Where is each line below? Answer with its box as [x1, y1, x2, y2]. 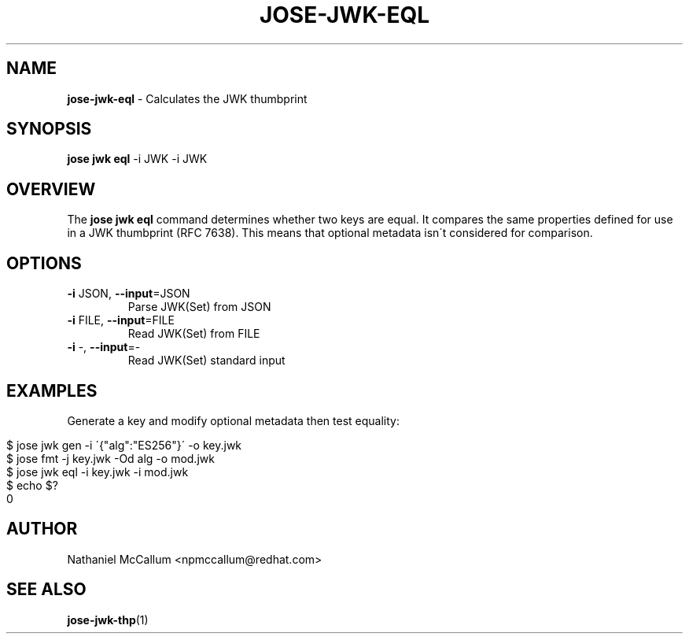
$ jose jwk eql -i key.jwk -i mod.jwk [6, 464, 189, 479]
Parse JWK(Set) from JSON [127, 300, 271, 314]
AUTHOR [6, 519, 78, 539]
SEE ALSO [6, 579, 87, 600]
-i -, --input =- [67, 340, 141, 354]
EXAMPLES [6, 380, 98, 401]
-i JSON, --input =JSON [67, 287, 190, 301]
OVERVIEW [6, 179, 96, 199]
